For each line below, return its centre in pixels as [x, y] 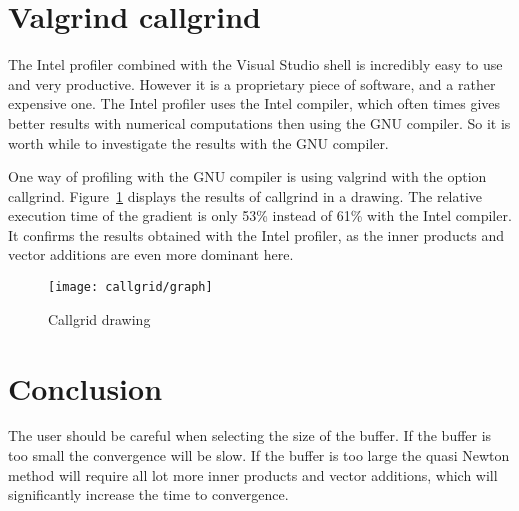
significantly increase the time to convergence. [148, 494]
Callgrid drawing [99, 318]
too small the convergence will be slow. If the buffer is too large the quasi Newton [259, 455]
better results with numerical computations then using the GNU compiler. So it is [259, 122]
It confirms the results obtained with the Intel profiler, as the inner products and [256, 234]
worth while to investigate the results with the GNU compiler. [198, 142]
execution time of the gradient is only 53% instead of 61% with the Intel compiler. [260, 215]
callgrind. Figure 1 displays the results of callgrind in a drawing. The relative [245, 195]
